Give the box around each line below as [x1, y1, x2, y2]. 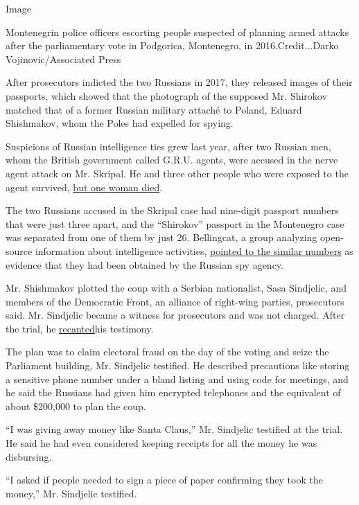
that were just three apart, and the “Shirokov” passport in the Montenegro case [6, 216, 344, 231]
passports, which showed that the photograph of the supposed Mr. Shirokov [6, 88, 327, 103]
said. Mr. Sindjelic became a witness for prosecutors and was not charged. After [6, 308, 345, 322]
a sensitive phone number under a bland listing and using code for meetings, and [6, 371, 349, 386]
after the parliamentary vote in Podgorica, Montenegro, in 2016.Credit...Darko [6, 38, 339, 53]
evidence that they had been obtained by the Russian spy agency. [6, 257, 283, 272]
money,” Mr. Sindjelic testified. [6, 486, 137, 500]
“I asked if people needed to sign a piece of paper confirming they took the [6, 472, 323, 487]
